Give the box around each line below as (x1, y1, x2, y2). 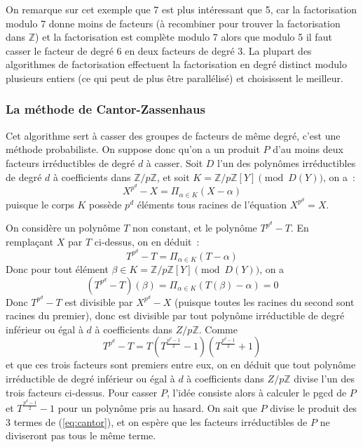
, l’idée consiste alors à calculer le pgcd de (166, 385, 347, 399)
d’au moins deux (273, 142, 343, 156)
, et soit (156, 169, 190, 184)
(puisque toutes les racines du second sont (174, 294, 355, 309)
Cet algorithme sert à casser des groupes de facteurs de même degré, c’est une (6, 128, 341, 142)
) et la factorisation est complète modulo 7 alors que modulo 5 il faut (35, 29, 332, 44)
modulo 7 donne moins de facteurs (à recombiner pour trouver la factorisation (6, 15, 341, 30)
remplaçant (6, 234, 54, 248)
